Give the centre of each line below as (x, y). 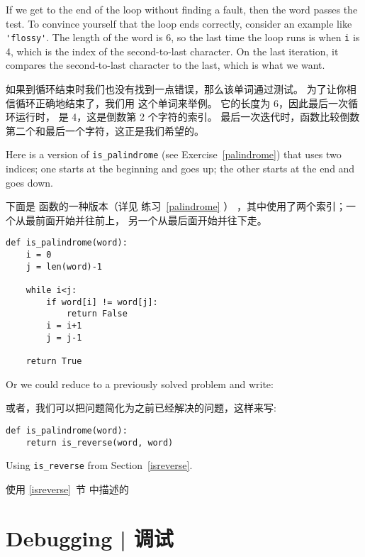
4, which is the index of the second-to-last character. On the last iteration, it (172, 51)
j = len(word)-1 (64, 266)
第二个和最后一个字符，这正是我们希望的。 (105, 130)
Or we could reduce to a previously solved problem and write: (140, 384)
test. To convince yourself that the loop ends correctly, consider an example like (179, 23)
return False (97, 314)
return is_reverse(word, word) (100, 442)
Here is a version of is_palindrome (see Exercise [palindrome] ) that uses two (174, 154)
